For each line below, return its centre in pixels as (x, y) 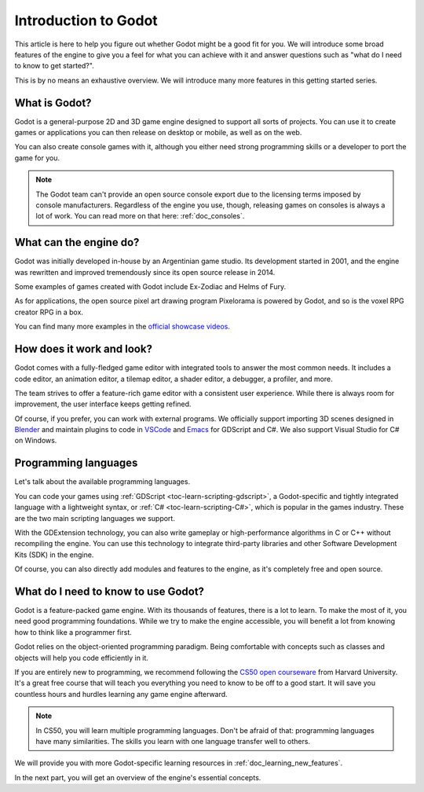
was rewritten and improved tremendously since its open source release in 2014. (145, 272)
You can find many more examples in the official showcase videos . (122, 327)
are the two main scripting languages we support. (95, 518)
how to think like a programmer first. (73, 632)
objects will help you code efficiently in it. (82, 658)
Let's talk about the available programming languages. (102, 482)
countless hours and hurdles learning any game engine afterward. (121, 694)
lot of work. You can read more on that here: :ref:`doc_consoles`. (140, 216)
